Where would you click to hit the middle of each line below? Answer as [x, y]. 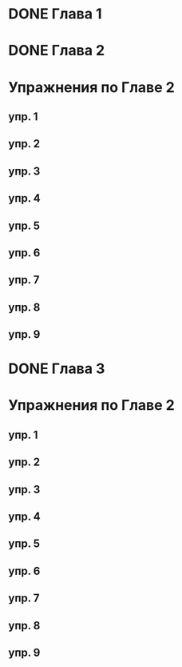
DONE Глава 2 [57, 51]
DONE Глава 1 [55, 14]
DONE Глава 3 [57, 369]
